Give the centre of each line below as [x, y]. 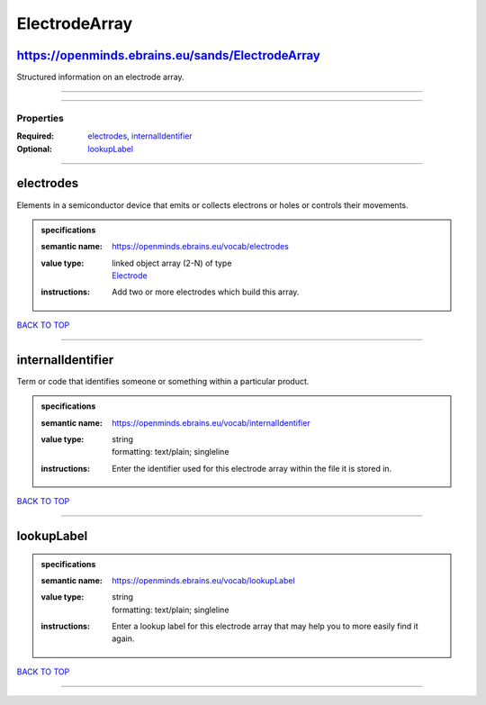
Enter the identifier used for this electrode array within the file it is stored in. [252, 468]
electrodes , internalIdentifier [140, 136]
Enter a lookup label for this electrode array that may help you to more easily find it [265, 627]
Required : [35, 136]
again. [123, 638]
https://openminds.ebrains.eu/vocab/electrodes [201, 247]
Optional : [35, 149]
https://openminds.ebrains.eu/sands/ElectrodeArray [169, 55]
